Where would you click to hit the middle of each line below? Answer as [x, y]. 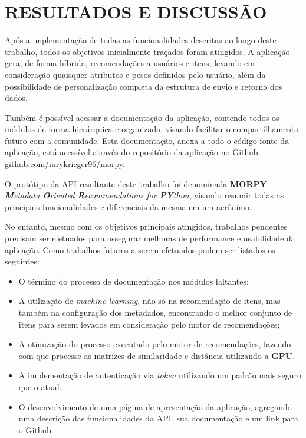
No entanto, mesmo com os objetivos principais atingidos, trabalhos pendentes [146, 226]
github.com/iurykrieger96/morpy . [65, 164]
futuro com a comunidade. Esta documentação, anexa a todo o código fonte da [147, 140]
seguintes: [22, 261]
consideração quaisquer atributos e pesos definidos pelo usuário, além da [135, 74]
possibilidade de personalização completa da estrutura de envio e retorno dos [144, 86]
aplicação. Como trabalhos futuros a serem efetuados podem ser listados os [140, 249]
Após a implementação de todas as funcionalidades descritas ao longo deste [141, 40]
